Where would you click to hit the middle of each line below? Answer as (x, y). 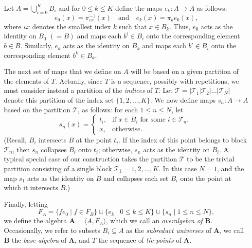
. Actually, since (79, 80)
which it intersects (31, 187)
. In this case (178, 168)
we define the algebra (36, 221)
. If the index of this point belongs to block (183, 140)
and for (69, 8)
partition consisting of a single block (58, 168)
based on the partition (37, 109)
